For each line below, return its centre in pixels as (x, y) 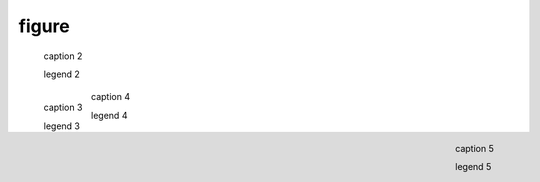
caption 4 (110, 97)
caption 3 (63, 107)
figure (44, 26)
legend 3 (61, 126)
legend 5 (473, 167)
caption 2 (63, 56)
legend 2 (61, 74)
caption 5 (474, 148)
